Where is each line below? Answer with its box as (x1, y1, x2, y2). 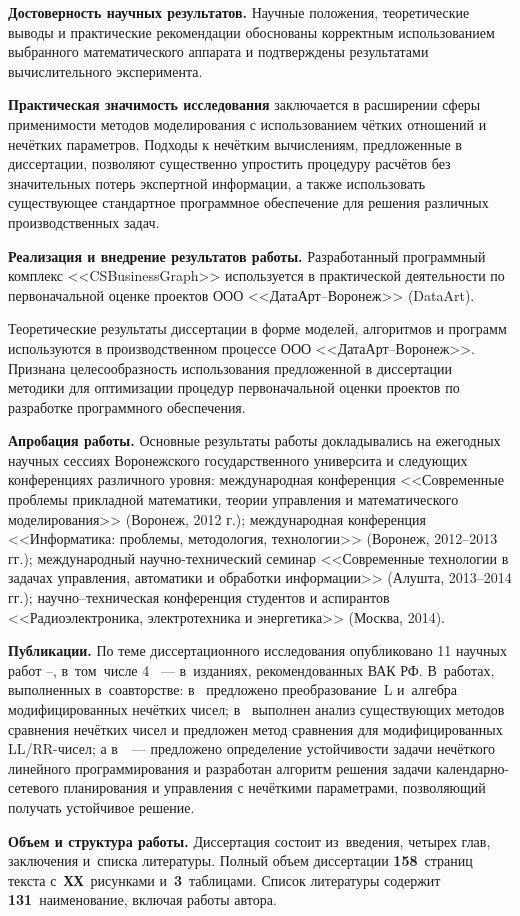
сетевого (8, 777, 59, 798)
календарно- (436, 757, 510, 778)
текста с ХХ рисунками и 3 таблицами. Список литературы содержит (8, 869, 441, 890)
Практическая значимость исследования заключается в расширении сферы (8, 94, 481, 115)
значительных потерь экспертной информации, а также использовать (8, 172, 426, 193)
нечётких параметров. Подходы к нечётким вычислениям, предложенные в (8, 133, 462, 154)
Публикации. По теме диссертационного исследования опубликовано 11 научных (8, 640, 507, 661)
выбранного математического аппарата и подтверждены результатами (8, 41, 429, 62)
